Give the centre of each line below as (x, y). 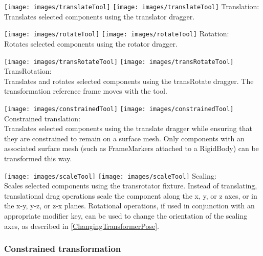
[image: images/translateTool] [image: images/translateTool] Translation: (132, 6)
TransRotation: (28, 71)
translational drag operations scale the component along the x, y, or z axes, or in (131, 195)
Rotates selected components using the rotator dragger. (91, 43)
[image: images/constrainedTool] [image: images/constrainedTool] (119, 109)
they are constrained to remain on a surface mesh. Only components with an (124, 138)
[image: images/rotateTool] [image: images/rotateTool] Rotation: (117, 34)
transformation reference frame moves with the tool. (86, 91)
